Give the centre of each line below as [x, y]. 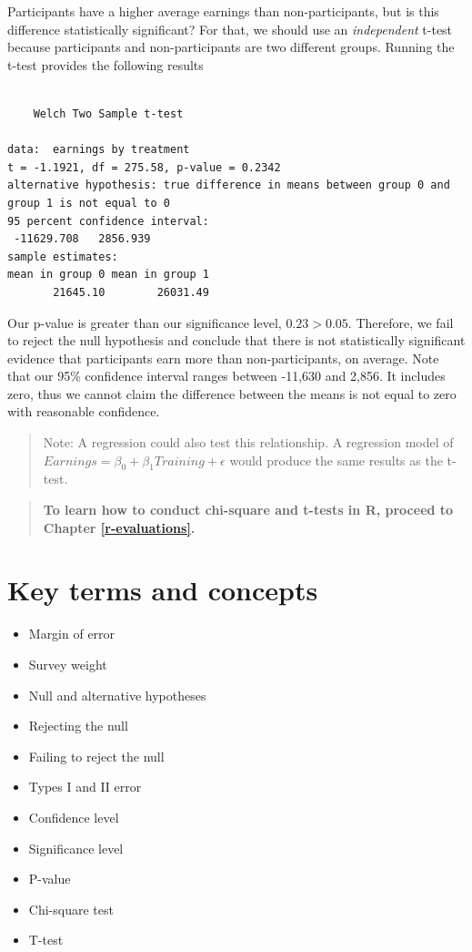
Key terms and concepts [163, 590]
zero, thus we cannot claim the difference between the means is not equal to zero [232, 393]
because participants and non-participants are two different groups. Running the [231, 47]
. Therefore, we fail [401, 322]
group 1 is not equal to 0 [89, 203]
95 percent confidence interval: [108, 221]
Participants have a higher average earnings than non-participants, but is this [223, 11]
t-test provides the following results [105, 64]
